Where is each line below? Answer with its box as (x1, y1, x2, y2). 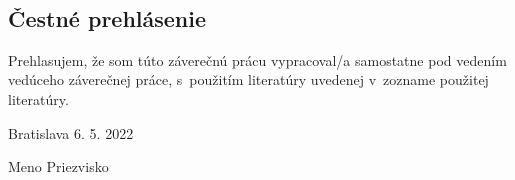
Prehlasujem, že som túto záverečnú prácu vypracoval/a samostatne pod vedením (8, 49, 507, 70)
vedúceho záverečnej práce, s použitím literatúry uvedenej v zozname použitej (8, 69, 489, 90)
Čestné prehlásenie (8, 2, 207, 33)
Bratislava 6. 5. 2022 (8, 122, 134, 143)
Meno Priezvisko (8, 156, 109, 177)
